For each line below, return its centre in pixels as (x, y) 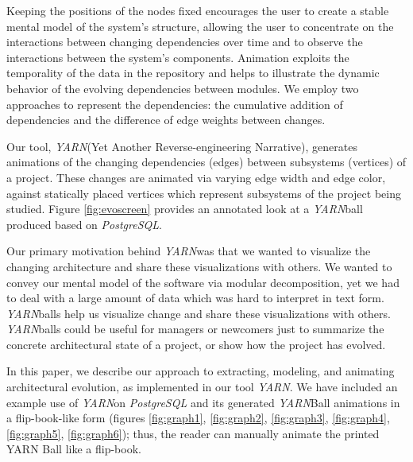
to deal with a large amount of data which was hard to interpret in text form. (195, 298)
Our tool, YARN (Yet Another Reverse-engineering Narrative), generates (182, 146)
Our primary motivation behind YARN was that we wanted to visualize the (189, 251)
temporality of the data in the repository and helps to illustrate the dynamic (193, 73)
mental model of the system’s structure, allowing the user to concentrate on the (200, 26)
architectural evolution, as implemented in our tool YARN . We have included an (202, 387)
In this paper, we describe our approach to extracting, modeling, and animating (201, 371)
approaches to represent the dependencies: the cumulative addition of (175, 104)
